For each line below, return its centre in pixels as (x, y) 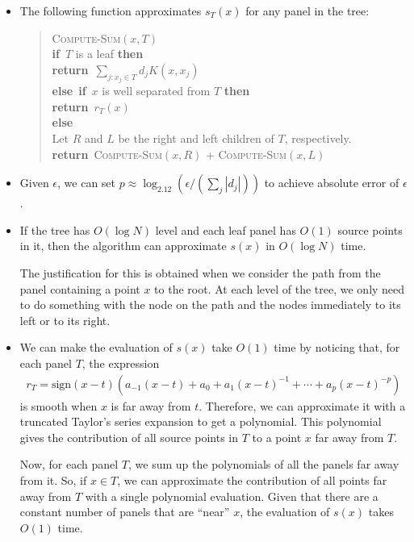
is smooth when (59, 405)
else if (69, 91)
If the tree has (55, 229)
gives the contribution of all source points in (129, 437)
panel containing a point (80, 288)
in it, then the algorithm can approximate (123, 246)
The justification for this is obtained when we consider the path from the (200, 272)
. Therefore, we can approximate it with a (302, 405)
